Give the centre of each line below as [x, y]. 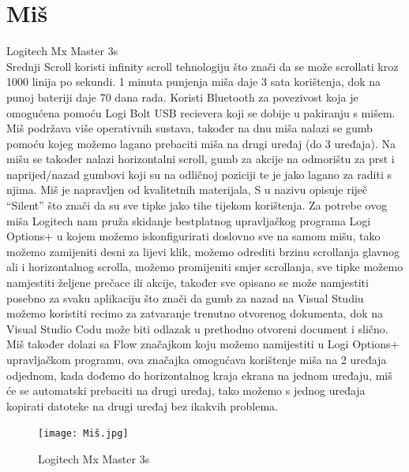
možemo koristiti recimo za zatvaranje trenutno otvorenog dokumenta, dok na [195, 313]
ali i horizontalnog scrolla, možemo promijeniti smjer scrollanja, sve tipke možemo [205, 267]
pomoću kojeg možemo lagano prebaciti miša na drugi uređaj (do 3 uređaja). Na [201, 143]
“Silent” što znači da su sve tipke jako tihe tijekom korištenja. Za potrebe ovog [197, 205]
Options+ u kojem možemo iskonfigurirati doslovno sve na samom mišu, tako [193, 236]
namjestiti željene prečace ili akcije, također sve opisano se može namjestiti [188, 282]
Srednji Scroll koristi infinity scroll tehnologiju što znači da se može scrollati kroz [203, 66]
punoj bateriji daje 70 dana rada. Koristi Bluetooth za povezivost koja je [182, 97]
